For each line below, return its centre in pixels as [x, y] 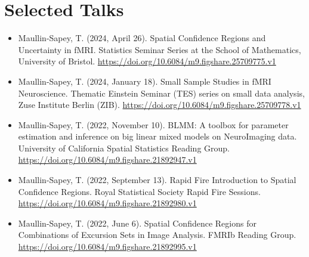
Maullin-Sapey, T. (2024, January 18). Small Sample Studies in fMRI [145, 81]
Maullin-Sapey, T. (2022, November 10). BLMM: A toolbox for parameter [153, 124]
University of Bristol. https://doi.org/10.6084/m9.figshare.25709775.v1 [147, 61]
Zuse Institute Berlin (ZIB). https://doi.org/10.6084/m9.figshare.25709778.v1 [160, 105]
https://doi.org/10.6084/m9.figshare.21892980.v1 [107, 203]
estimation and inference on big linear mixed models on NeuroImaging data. [157, 136]
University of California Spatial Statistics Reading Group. [124, 148]
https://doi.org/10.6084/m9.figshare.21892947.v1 [107, 160]
